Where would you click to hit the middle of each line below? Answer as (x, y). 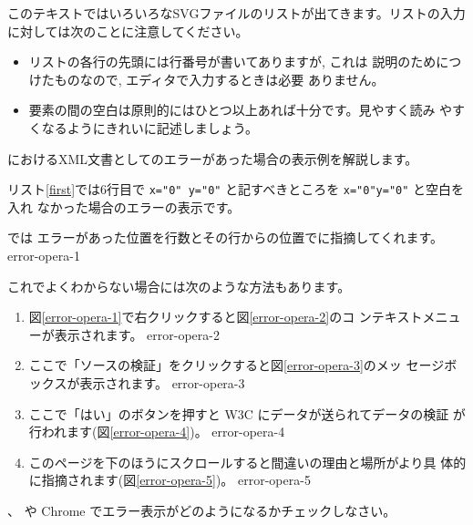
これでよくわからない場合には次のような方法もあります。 (179, 286)
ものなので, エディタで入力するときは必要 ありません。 (219, 79)
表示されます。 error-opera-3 (162, 382)
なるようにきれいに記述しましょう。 (149, 127)
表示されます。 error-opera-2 (137, 334)
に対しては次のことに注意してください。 (128, 31)
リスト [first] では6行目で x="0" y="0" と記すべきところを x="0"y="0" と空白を (236, 189)
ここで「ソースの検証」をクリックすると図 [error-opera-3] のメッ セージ (236, 365)
